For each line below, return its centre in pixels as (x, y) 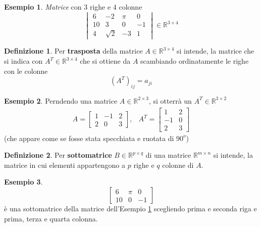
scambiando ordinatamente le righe (195, 61)
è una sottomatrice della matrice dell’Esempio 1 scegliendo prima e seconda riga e (130, 209)
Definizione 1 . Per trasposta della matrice (73, 51)
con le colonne (26, 71)
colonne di (178, 165)
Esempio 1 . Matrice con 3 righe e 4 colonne (73, 7)
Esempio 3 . (23, 182)
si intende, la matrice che (215, 51)
